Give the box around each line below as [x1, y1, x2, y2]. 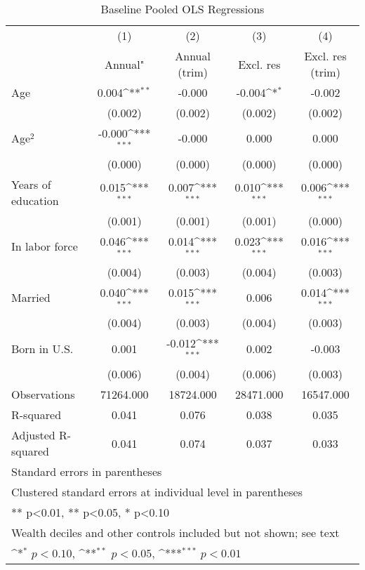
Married [11, 289, 51, 305]
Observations [11, 386, 75, 403]
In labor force [11, 238, 78, 255]
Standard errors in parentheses [11, 463, 162, 480]
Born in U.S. [11, 340, 74, 357]
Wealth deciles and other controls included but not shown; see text [11, 524, 340, 541]
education [11, 192, 59, 208]
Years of [11, 175, 51, 192]
